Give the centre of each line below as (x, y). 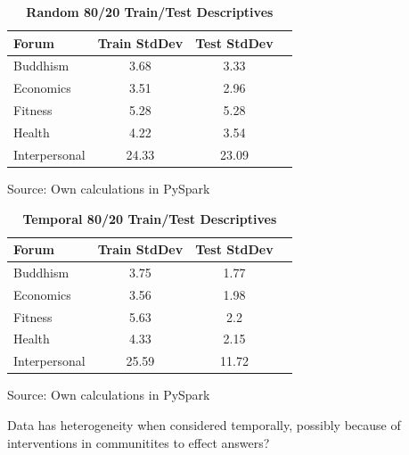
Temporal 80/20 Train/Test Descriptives (150, 218)
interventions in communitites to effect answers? (139, 442)
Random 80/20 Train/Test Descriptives (150, 12)
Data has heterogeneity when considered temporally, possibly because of (204, 425)
